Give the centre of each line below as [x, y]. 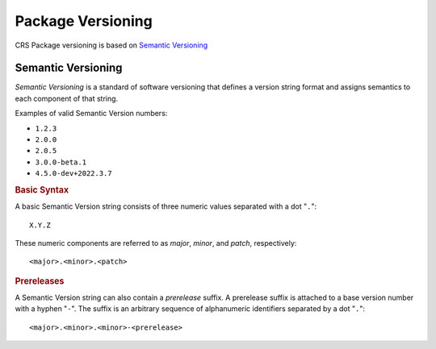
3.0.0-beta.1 [61, 162]
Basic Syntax [42, 189]
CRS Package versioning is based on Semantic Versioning [111, 45]
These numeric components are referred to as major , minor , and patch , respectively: [156, 243]
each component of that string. [67, 98]
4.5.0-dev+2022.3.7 [73, 174]
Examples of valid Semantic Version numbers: [91, 114]
